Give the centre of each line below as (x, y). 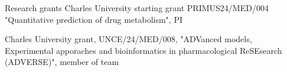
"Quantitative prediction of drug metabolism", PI (94, 19)
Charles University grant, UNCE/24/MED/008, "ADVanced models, (128, 39)
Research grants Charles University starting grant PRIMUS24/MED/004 (137, 8)
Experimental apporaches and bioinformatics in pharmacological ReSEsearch (143, 50)
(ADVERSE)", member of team (62, 62)
